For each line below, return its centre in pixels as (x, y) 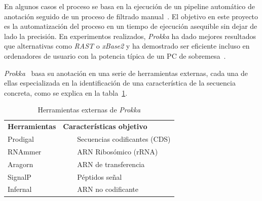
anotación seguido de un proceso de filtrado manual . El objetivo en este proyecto (131, 16)
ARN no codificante (108, 189)
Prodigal (21, 139)
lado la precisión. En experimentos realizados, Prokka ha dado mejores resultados (130, 36)
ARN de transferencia (111, 164)
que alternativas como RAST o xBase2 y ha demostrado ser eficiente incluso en (127, 46)
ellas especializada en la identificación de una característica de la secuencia (120, 83)
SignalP (20, 176)
